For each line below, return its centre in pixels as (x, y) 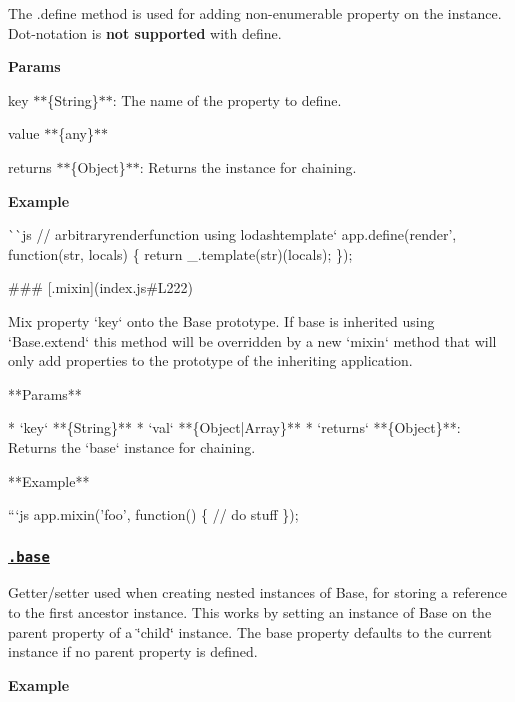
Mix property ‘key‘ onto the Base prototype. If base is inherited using (221, 320)
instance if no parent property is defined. (133, 651)
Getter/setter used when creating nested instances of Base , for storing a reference (257, 592)
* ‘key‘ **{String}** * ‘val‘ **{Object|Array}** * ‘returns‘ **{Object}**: (234, 427)
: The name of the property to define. (227, 99)
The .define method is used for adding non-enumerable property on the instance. (255, 13)
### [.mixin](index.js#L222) (101, 287)
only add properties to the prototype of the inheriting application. (210, 360)
